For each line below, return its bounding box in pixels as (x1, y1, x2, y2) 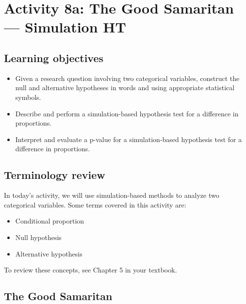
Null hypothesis (15, 232, 62, 242)
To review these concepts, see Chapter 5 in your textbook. (4, 265, 177, 275)
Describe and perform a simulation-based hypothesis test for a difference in (15, 108, 239, 118)
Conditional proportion (15, 216, 84, 226)
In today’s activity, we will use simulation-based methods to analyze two (4, 190, 219, 200)
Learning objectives (4, 50, 104, 65)
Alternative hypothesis (15, 248, 82, 258)
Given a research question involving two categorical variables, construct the (15, 73, 240, 83)
